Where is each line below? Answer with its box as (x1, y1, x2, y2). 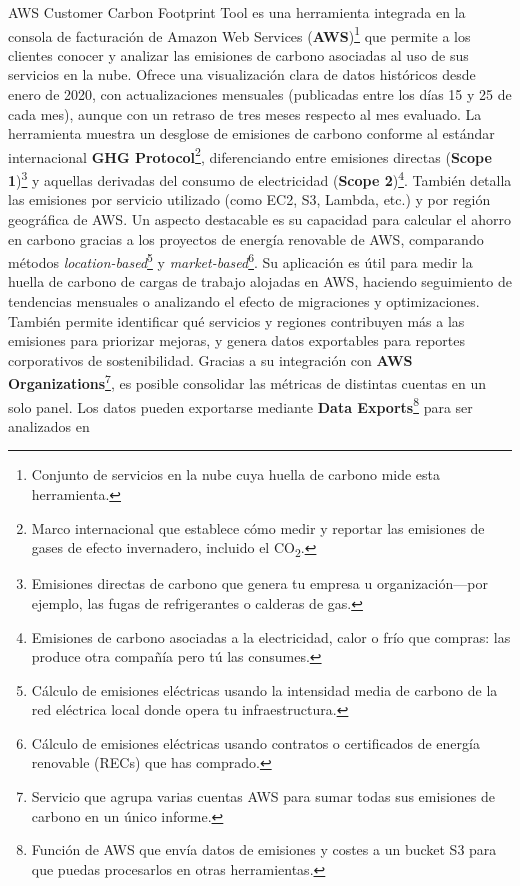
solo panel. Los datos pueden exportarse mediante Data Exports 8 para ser (8, 393, 473, 417)
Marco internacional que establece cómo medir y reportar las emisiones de (31, 517, 485, 538)
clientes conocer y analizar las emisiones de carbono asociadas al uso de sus (8, 44, 469, 65)
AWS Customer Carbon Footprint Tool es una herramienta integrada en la (8, 2, 466, 22)
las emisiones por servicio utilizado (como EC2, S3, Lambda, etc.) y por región (8, 189, 491, 210)
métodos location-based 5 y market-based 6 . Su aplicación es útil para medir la (8, 249, 473, 272)
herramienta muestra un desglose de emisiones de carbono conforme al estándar (8, 123, 495, 144)
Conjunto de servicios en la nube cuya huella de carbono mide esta (31, 464, 441, 485)
